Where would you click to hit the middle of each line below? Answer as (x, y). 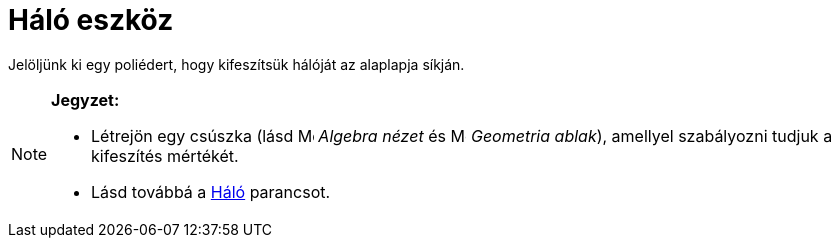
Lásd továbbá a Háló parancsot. (211, 191)
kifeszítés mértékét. (165, 155)
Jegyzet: (85, 99)
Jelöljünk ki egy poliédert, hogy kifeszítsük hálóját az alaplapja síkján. (236, 64)
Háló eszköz (91, 20)
